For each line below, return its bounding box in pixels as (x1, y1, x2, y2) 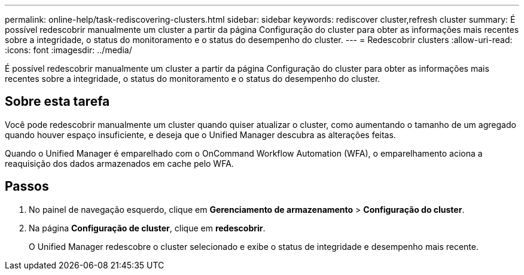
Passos (5, 179, 49, 194)
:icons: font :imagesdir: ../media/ (5, 45, 132, 55)
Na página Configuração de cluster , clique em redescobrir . (29, 222, 266, 233)
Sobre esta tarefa (5, 94, 110, 109)
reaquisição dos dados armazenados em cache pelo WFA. (5, 158, 234, 169)
